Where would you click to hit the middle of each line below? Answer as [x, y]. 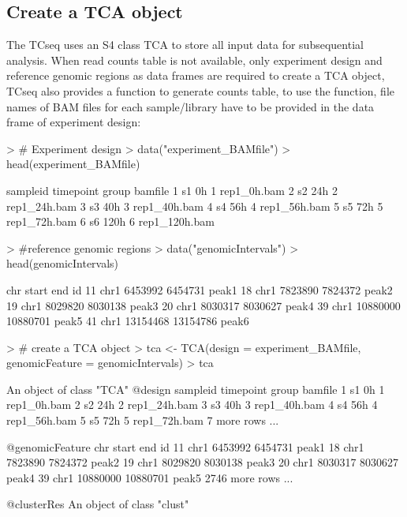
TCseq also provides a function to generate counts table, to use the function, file [200, 90]
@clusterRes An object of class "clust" [98, 504]
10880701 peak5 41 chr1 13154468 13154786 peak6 [128, 321]
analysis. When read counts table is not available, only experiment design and [194, 60]
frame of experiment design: [74, 122]
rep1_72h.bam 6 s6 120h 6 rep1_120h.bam [110, 221]
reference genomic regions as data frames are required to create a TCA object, [196, 75]
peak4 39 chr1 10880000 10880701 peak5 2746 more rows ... [150, 477]
